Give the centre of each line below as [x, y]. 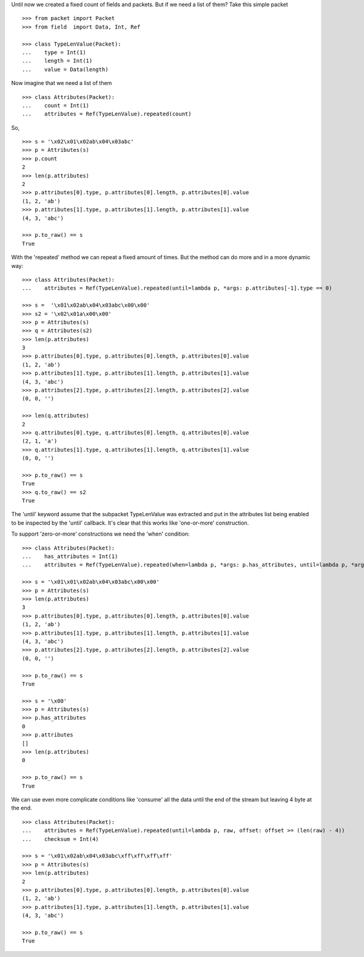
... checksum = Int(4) [61, 839]
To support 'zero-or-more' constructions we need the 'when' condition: [100, 534]
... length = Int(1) [57, 61]
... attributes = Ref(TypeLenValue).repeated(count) [107, 114]
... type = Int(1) [54, 52]
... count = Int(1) [56, 105]
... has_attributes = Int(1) [70, 557]
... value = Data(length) [65, 69]
